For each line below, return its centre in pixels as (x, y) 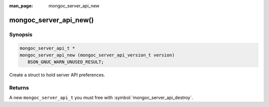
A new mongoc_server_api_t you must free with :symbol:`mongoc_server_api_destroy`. (101, 98)
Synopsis (21, 34)
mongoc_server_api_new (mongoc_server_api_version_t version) (97, 55)
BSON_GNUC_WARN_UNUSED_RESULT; (66, 62)
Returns (19, 88)
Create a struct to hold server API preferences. (57, 75)
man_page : (21, 6)
